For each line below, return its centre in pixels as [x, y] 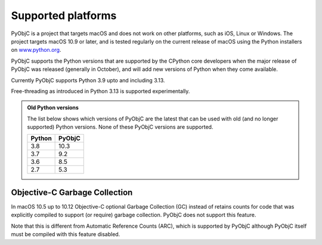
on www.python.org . [36, 50]
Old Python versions [53, 108]
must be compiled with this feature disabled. [66, 234]
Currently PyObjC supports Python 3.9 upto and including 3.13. [88, 80]
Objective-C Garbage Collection [72, 192]
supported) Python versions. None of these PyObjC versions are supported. [120, 127]
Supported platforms [64, 15]
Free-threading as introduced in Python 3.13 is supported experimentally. [100, 91]
